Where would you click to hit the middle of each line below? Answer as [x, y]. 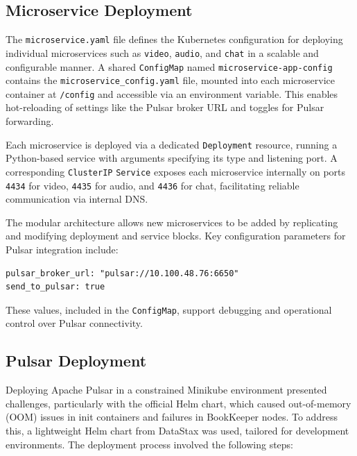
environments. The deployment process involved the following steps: [150, 444]
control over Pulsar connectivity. [74, 323]
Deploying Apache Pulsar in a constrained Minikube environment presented [166, 390]
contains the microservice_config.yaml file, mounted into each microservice [170, 80]
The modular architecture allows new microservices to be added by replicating [172, 222]
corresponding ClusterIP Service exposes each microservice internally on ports [176, 171]
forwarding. [30, 121]
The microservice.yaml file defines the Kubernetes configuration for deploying [174, 39]
